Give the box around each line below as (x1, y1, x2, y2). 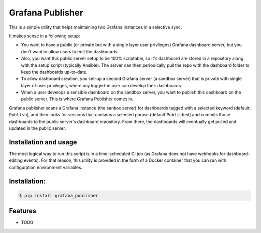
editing (9, 157, 23, 163)
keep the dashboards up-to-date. (21, 69, 87, 75)
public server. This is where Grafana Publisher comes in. (21, 96, 134, 102)
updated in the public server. (9, 125, 66, 131)
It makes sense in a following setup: (9, 33, 80, 39)
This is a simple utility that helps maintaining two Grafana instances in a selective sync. (9, 24, 182, 30)
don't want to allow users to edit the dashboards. (21, 48, 118, 54)
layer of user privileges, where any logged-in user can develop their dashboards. (21, 82, 182, 88)
